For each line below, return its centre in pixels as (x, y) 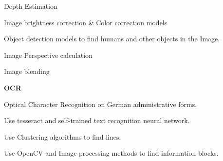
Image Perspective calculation (48, 55)
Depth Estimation (31, 6)
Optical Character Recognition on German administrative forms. (101, 104)
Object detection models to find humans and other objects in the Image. (112, 39)
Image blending (27, 71)
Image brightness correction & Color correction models (86, 22)
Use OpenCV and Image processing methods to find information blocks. (111, 153)
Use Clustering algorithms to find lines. (63, 136)
